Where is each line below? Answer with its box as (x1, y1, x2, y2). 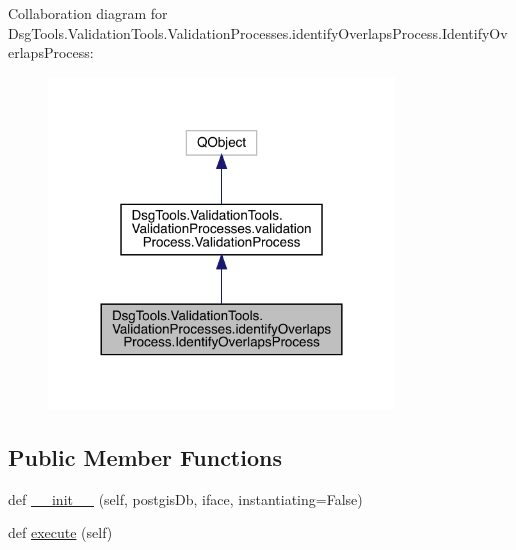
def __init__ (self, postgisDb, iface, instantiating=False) (8, 488, 363, 509)
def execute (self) (8, 522, 113, 543)
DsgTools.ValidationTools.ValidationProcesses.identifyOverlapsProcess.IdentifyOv (8, 22, 508, 43)
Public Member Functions (8, 441, 282, 472)
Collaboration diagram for (8, 3, 168, 23)
